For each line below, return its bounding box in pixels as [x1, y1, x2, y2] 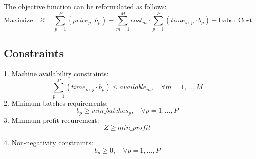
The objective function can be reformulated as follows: [4, 1, 167, 11]
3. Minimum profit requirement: [4, 115, 99, 125]
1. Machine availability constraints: [4, 68, 109, 78]
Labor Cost [218, 17, 252, 24]
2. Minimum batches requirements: [4, 98, 108, 108]
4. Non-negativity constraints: [4, 138, 93, 148]
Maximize [4, 17, 33, 24]
